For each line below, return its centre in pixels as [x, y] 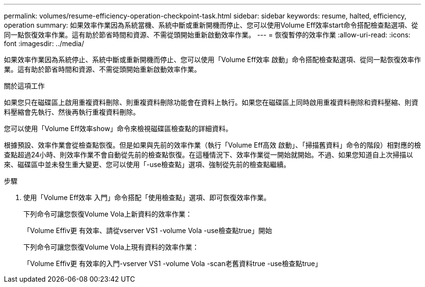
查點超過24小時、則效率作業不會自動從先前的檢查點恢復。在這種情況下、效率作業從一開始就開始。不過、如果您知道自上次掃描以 [209, 155]
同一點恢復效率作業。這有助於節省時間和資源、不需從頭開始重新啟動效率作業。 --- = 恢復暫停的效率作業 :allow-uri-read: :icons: [207, 35]
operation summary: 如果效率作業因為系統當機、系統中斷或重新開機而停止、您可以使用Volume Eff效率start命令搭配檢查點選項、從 [211, 25]
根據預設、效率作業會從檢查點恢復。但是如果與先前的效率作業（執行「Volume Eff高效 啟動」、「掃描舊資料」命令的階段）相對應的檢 [212, 145]
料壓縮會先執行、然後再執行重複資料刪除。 [72, 112]
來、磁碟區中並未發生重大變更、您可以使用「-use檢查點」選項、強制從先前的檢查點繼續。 [147, 164]
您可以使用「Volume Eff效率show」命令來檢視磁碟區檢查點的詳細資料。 [118, 128]
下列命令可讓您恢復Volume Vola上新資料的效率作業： [108, 214]
